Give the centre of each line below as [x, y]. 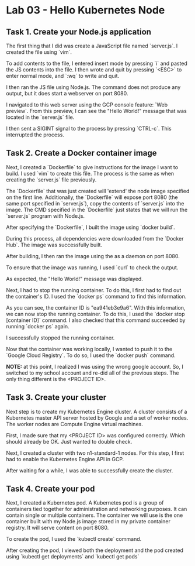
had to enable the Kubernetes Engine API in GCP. [65, 459]
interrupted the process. [35, 135]
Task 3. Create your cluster [56, 398]
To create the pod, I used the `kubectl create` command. [74, 539]
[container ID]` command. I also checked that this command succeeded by [96, 320]
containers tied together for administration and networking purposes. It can [97, 509]
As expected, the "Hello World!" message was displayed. [74, 279]
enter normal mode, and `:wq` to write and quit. [63, 76]
